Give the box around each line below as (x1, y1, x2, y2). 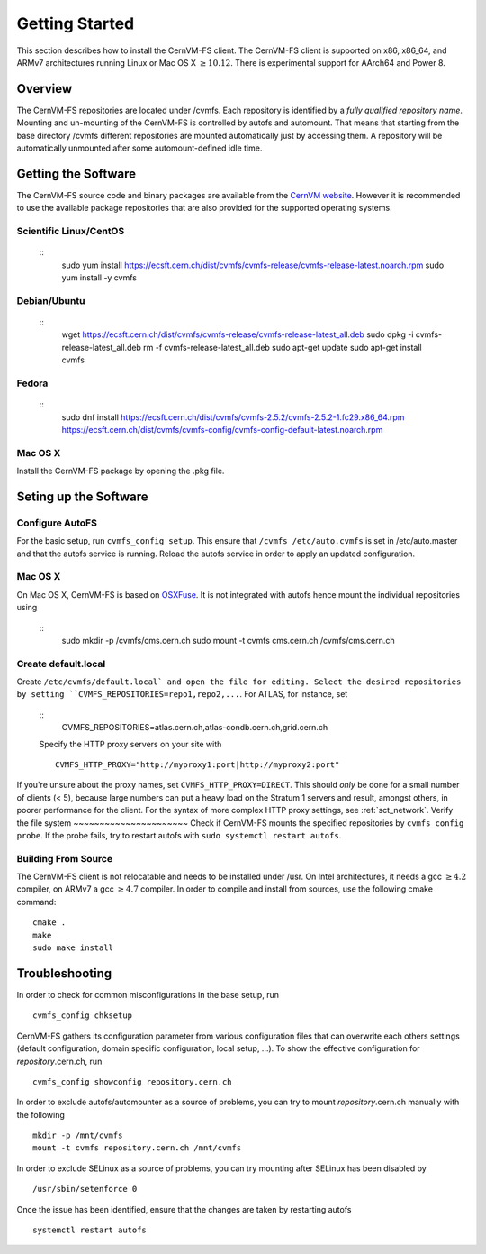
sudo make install (32, 943, 114, 953)
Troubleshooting (16, 966, 112, 981)
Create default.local (16, 657, 106, 670)
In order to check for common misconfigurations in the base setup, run (16, 989, 279, 1000)
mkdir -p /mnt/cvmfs (32, 1130, 123, 1140)
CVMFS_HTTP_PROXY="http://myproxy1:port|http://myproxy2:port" (55, 760, 340, 770)
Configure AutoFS (16, 517, 98, 529)
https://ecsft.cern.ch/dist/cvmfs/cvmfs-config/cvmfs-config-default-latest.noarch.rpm (61, 424, 383, 435)
